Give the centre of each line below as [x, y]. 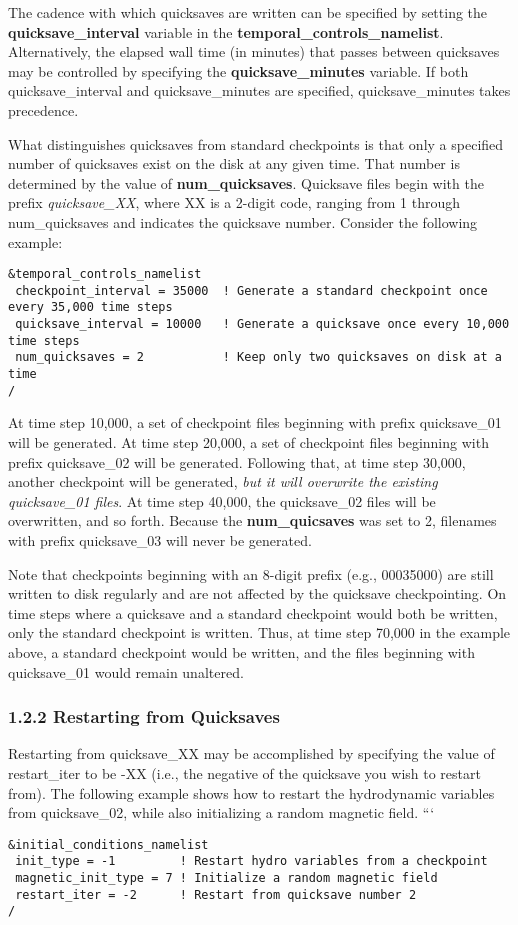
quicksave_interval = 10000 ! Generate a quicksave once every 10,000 [262, 324]
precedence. [43, 109]
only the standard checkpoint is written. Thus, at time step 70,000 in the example [259, 632]
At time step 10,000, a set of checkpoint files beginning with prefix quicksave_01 [255, 422]
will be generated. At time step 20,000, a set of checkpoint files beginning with [248, 441]
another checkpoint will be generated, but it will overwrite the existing [223, 481]
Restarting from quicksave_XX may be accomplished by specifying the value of [251, 753]
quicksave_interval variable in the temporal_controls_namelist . [226, 31]
